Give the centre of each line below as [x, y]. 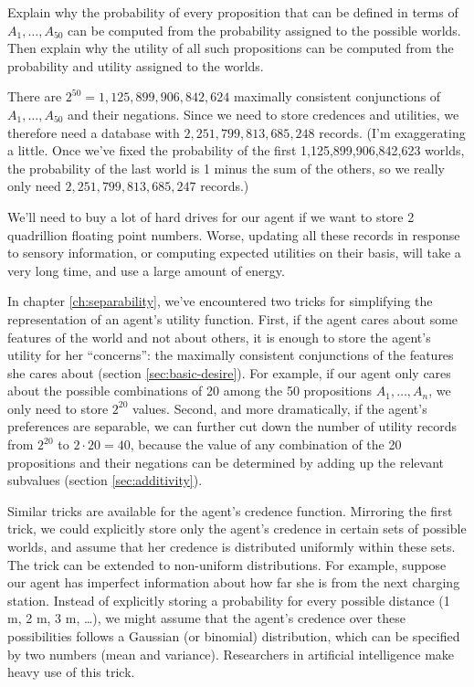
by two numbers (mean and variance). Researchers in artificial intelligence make [231, 654]
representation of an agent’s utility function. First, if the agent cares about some [233, 318]
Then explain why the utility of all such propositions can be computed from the [231, 48]
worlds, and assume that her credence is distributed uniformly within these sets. [232, 547]
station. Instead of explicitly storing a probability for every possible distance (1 [229, 600]
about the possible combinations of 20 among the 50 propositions [190, 391]
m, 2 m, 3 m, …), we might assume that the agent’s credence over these [206, 618]
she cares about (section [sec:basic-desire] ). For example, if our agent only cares [229, 372]
